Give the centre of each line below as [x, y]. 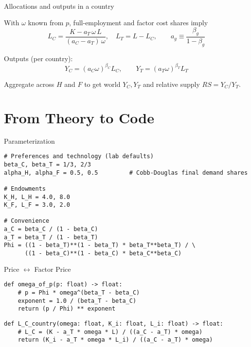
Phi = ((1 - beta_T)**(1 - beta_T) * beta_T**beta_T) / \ [100, 245]
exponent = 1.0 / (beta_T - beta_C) [77, 301]
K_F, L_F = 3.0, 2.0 [37, 205]
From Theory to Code [79, 117]
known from [46, 22]
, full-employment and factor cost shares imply [139, 22]
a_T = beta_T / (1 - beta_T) [51, 237]
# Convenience [27, 221]
